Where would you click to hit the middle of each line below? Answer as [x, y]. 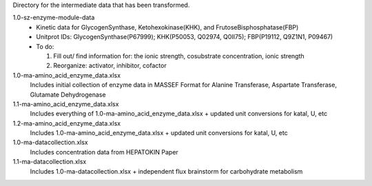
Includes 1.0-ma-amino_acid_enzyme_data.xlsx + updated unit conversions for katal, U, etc [159, 133]
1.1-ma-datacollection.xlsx [50, 162]
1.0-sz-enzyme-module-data [54, 18]
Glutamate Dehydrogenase [68, 94]
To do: [45, 46]
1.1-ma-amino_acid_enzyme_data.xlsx [66, 104]
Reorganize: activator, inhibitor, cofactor [110, 66]
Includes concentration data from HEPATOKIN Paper [104, 152]
